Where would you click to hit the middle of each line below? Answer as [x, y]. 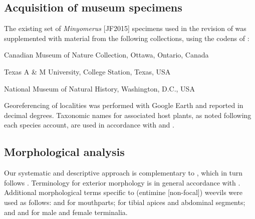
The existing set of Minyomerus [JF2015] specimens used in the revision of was [125, 28]
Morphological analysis [64, 152]
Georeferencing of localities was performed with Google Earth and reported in [124, 105]
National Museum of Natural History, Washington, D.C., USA [99, 88]
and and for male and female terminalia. [66, 212]
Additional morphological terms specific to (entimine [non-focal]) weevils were [123, 192]
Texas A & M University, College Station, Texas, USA [87, 71]
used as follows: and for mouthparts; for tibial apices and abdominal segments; [125, 202]
